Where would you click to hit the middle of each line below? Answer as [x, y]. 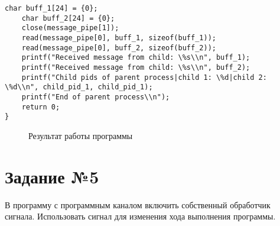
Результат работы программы [81, 135]
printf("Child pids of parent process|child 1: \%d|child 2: [144, 77]
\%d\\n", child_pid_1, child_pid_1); [79, 87]
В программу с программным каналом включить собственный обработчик [138, 204]
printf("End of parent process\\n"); [96, 97]
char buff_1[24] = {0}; [51, 8]
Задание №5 [52, 176]
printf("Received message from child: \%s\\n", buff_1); [136, 58]
